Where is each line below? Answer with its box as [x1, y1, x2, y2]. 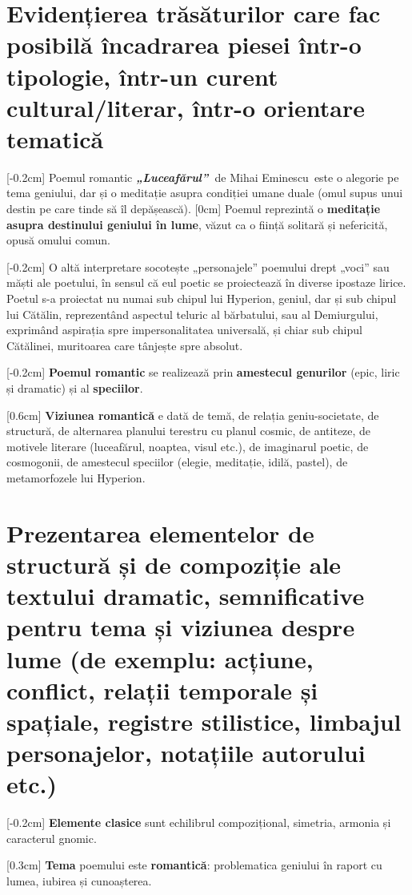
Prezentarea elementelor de [6, 516, 314, 549]
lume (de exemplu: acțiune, [6, 642, 314, 675]
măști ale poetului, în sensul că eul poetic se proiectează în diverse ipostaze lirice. [6, 274, 406, 291]
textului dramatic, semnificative [6, 579, 365, 612]
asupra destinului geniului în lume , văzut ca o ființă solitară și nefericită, [6, 216, 388, 232]
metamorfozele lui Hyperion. [6, 469, 146, 486]
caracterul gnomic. [6, 829, 97, 846]
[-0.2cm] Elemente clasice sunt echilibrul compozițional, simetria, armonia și [6, 814, 391, 831]
